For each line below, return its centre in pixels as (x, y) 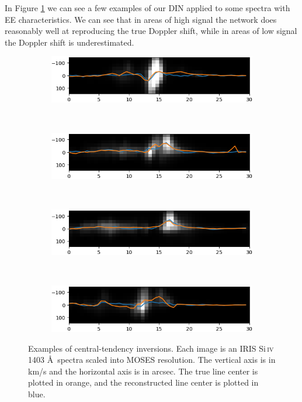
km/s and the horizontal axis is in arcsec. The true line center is (143, 371)
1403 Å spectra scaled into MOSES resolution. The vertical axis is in (152, 360)
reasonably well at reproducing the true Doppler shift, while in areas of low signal (151, 31)
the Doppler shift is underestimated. (70, 42)
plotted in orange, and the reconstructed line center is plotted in (143, 382)
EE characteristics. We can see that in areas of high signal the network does (141, 19)
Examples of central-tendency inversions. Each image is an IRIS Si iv (151, 348)
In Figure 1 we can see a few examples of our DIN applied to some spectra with (147, 8)
